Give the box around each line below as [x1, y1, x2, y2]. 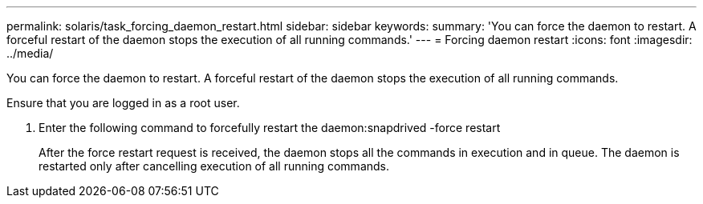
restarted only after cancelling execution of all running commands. [39, 159, 390, 173]
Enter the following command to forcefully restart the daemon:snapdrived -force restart [39, 121, 501, 134]
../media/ [6, 46, 54, 60]
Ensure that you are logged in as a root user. [6, 96, 240, 110]
